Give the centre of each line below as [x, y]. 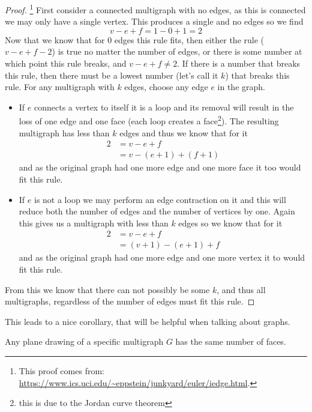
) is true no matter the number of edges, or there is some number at [177, 51]
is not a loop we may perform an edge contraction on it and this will [160, 199]
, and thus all [241, 289]
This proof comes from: [61, 370]
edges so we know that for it [230, 223]
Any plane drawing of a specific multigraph [84, 341]
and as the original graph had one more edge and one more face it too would [160, 167]
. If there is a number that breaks [239, 63]
